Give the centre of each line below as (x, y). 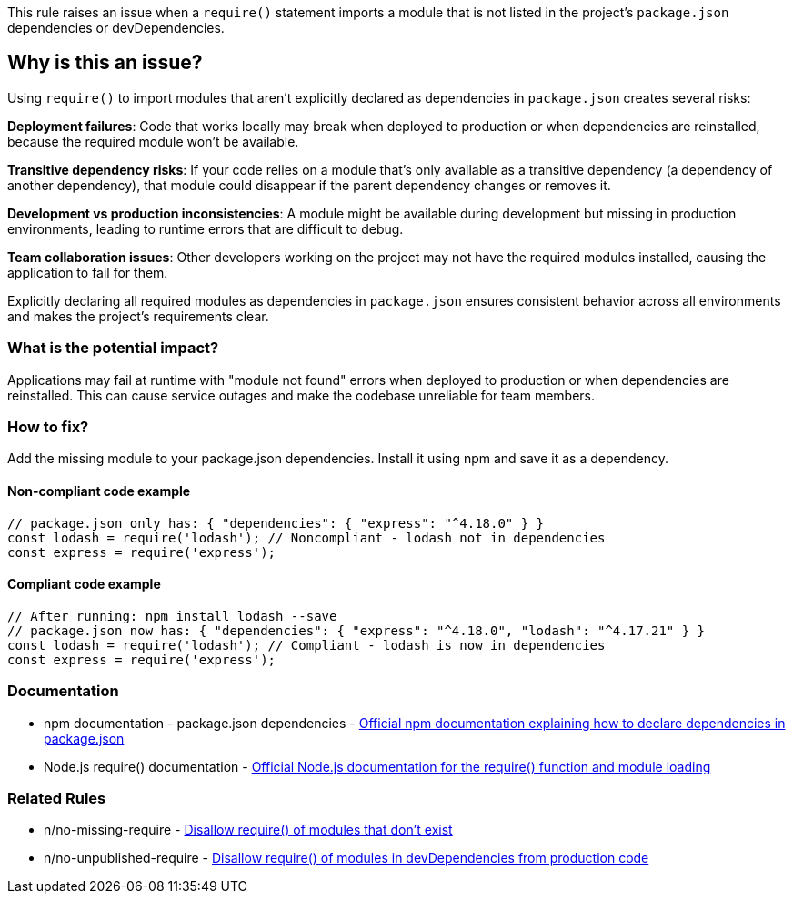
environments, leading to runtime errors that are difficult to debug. (206, 228)
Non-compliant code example (99, 491)
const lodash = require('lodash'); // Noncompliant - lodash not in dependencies (306, 537)
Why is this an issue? (105, 63)
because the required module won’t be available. (153, 141)
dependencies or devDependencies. (116, 28)
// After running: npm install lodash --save (172, 616)
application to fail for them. (88, 272)
